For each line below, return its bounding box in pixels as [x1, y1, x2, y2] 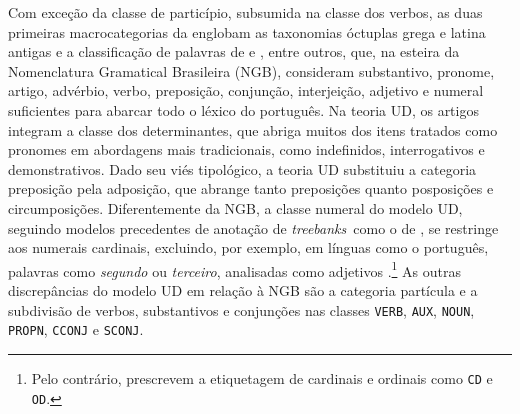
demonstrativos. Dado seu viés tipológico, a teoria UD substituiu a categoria [8, 158, 477, 179]
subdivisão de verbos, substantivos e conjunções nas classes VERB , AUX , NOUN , [8, 299, 475, 320]
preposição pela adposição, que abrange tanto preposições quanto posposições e [8, 178, 494, 199]
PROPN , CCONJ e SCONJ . [8, 319, 144, 340]
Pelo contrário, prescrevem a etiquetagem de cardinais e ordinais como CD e [31, 367, 493, 388]
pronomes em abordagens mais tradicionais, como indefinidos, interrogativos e [8, 139, 485, 160]
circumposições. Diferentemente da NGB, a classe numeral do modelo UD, [8, 197, 463, 218]
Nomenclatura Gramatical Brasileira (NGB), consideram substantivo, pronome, [8, 60, 495, 81]
